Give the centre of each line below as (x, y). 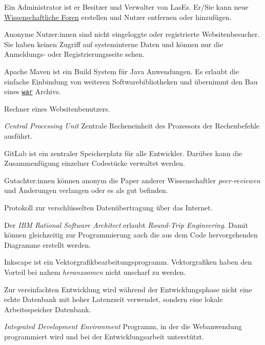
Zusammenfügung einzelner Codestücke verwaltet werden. (95, 163)
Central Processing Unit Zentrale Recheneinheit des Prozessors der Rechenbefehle (132, 126)
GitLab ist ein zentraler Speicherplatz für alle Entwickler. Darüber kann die (123, 153)
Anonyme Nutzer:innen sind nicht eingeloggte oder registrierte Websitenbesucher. (132, 34)
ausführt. (18, 136)
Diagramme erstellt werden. (48, 244)
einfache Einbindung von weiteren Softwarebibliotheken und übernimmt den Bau (131, 81)
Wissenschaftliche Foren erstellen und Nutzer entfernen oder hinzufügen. (118, 17)
